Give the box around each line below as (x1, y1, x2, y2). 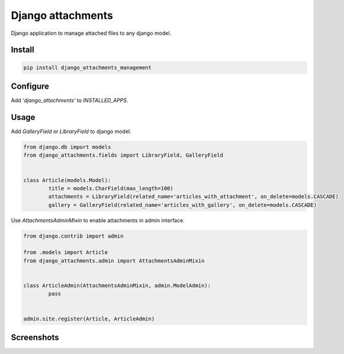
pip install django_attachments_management (23, 64, 152, 71)
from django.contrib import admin (23, 232, 124, 239)
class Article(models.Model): (23, 177, 111, 183)
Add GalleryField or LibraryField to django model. (11, 128, 131, 135)
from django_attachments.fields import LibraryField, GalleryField (23, 152, 224, 159)
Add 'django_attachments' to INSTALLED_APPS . (11, 97, 128, 104)
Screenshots (11, 332, 59, 342)
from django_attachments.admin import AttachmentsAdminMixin (23, 257, 205, 264)
